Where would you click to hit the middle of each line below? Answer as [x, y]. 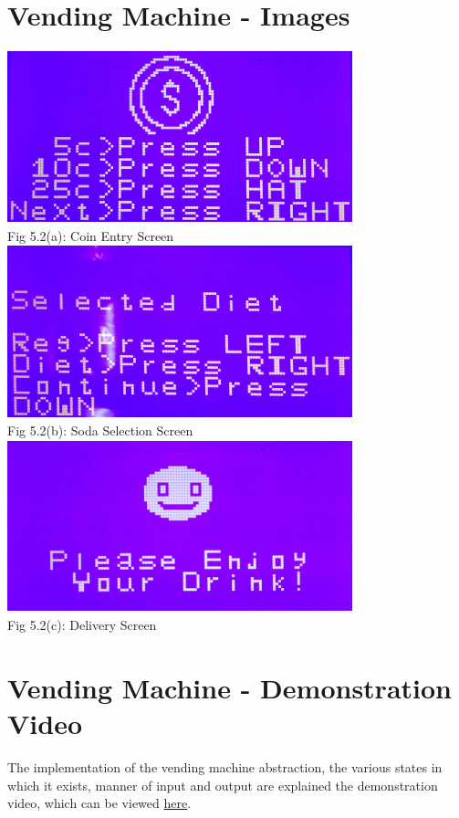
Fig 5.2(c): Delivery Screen [82, 624]
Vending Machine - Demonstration [229, 687]
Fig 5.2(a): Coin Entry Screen [91, 235]
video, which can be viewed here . [99, 803]
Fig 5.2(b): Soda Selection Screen [100, 430]
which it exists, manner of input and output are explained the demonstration [223, 785]
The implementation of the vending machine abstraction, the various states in [225, 766]
